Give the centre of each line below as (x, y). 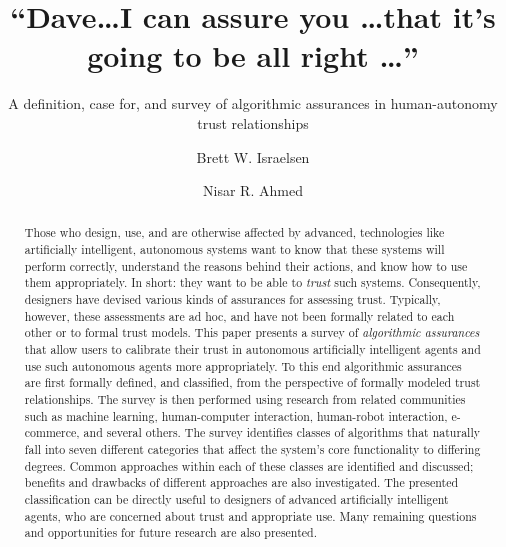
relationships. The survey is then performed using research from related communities (245, 399)
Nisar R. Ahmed (253, 190)
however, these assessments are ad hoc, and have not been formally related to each (239, 315)
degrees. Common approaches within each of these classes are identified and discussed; (249, 465)
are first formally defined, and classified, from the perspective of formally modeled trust (252, 382)
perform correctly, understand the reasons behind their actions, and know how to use (246, 265)
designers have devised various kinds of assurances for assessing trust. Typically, (232, 299)
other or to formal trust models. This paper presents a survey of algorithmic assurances (252, 332)
